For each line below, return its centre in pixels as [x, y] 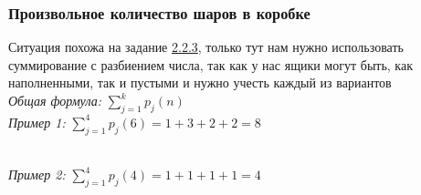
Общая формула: [55, 100]
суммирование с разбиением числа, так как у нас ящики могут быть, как [210, 64]
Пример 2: [37, 174]
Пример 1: [37, 122]
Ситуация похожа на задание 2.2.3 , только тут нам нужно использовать [206, 47]
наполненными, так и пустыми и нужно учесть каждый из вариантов [200, 82]
